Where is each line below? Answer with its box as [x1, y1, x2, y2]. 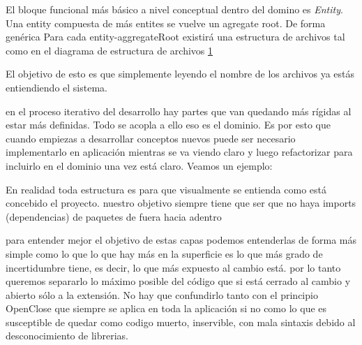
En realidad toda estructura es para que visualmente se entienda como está [6, 182, 326, 196]
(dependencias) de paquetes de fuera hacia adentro [6, 209, 222, 223]
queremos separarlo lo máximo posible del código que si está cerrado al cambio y [6, 274, 351, 288]
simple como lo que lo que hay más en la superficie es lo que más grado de [6, 246, 323, 260]
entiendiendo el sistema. [6, 80, 107, 94]
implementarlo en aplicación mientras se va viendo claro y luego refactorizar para [6, 145, 353, 159]
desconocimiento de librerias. [6, 328, 129, 343]
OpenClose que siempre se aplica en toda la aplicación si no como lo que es [6, 301, 327, 316]
